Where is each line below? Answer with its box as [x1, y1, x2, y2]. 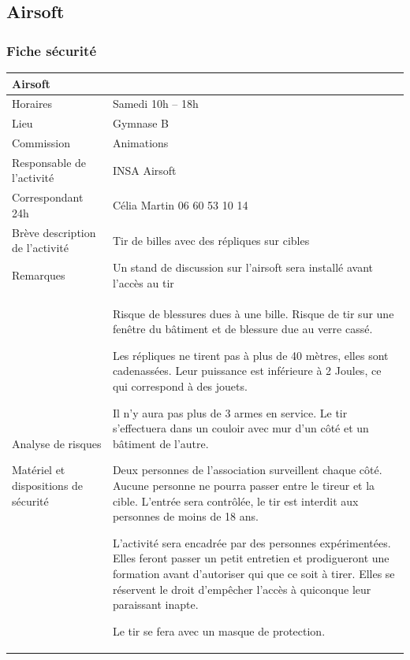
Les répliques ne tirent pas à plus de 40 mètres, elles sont [112, 347, 389, 363]
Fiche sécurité [6, 40, 97, 60]
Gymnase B [112, 115, 170, 132]
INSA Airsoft [112, 161, 177, 178]
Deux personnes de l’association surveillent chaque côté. [112, 462, 382, 478]
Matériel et [12, 462, 65, 478]
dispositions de [12, 476, 84, 493]
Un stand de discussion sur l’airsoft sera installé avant [112, 259, 374, 276]
